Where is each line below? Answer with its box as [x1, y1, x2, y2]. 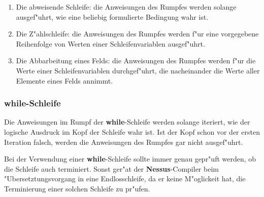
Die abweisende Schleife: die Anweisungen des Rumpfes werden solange [16, 2, 237, 12]
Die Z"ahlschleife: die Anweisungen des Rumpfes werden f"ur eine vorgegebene [16, 28, 259, 39]
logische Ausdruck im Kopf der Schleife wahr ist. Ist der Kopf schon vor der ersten [4, 126, 260, 137]
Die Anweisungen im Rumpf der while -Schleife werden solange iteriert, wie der [4, 116, 250, 127]
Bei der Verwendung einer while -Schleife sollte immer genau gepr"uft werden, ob [4, 153, 256, 164]
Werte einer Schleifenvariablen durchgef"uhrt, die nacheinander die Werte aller [16, 65, 260, 75]
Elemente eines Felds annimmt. [16, 75, 113, 86]
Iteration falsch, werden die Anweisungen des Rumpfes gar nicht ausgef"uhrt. [4, 136, 243, 147]
